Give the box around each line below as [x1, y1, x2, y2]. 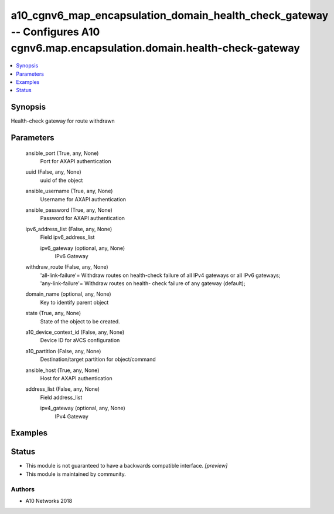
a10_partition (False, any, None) [25, 347, 101, 354]
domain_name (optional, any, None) [25, 290, 111, 297]
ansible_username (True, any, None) [25, 188, 113, 195]
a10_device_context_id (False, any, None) [25, 329, 125, 336]
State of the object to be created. [40, 317, 120, 325]
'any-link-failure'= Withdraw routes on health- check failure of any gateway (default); [40, 280, 246, 287]
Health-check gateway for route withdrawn [11, 117, 115, 124]
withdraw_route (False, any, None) [25, 263, 108, 270]
